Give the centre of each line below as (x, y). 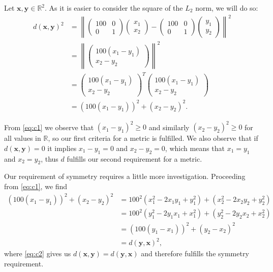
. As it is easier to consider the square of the (114, 8)
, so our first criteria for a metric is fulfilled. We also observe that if (153, 138)
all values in (23, 138)
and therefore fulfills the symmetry (195, 253)
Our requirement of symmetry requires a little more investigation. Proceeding (125, 176)
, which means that (195, 148)
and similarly (169, 127)
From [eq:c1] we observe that (49, 127)
